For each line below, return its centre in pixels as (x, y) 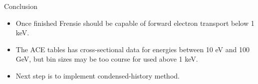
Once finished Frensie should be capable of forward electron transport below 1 (135, 23)
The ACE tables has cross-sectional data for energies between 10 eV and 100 (132, 49)
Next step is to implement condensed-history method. (98, 75)
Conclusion (21, 6)
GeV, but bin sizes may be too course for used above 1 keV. (107, 59)
